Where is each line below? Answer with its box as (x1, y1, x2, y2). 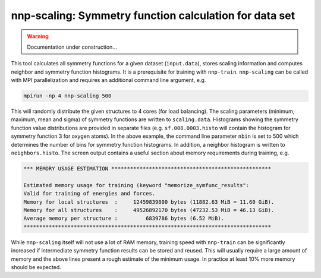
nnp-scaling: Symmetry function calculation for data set (11, 9, 295, 22)
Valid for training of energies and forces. (23, 190, 156, 197)
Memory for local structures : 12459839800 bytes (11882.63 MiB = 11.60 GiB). (23, 198, 275, 205)
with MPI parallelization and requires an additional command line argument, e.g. (11, 77, 206, 84)
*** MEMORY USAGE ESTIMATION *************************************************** (23, 165, 272, 172)
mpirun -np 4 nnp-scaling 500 (23, 93, 112, 99)
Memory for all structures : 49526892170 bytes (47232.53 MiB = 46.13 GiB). (23, 207, 275, 213)
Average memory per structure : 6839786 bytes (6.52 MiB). (23, 215, 225, 222)
